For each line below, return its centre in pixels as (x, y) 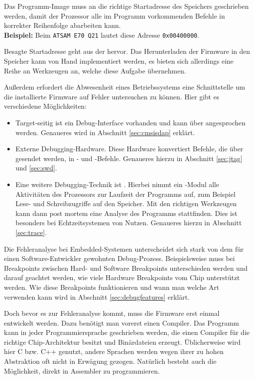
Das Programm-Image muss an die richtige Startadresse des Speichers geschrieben (126, 6)
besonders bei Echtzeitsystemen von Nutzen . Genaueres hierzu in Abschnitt (128, 223)
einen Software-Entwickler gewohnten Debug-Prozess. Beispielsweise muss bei (119, 258)
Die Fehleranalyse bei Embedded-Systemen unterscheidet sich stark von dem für (124, 249)
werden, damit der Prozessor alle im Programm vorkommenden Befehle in (115, 15)
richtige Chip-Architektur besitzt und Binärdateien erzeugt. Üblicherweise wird (122, 342)
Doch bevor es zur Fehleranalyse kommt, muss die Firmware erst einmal (112, 313)
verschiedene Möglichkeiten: (45, 106)
